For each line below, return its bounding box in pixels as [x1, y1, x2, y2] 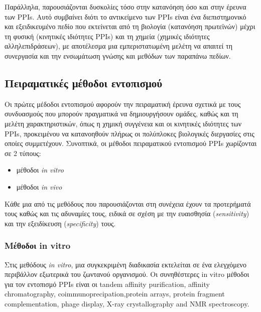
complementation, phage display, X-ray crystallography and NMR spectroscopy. [5, 298, 249, 308]
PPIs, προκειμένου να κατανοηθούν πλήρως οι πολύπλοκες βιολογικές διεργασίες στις [5, 128, 254, 138]
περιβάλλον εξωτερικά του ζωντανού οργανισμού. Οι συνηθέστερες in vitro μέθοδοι [5, 269, 249, 279]
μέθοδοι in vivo [16, 181, 62, 192]
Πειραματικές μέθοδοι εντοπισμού [5, 75, 163, 90]
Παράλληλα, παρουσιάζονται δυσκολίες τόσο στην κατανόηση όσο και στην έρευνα [5, 2, 246, 12]
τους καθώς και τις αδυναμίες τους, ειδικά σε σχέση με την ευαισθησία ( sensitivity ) [5, 208, 249, 219]
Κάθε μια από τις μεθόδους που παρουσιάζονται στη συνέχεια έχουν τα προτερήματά [5, 198, 251, 209]
